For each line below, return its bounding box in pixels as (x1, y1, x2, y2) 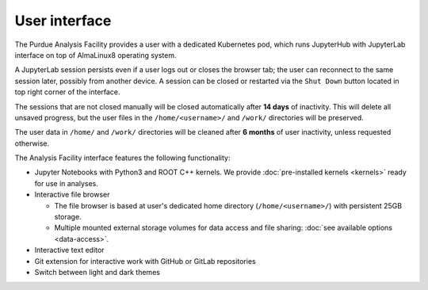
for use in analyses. (34, 178, 99, 188)
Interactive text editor (34, 246, 105, 255)
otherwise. (14, 139, 50, 148)
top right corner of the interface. (14, 87, 120, 97)
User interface (14, 12, 112, 29)
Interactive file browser (34, 190, 110, 200)
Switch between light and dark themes (34, 267, 160, 277)
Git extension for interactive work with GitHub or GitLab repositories (34, 256, 257, 265)
